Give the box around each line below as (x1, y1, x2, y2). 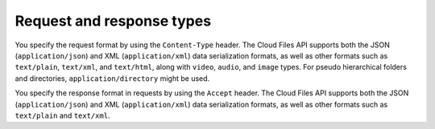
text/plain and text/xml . (14, 111, 110, 120)
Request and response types (14, 12, 212, 30)
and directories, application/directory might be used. (14, 73, 210, 83)
